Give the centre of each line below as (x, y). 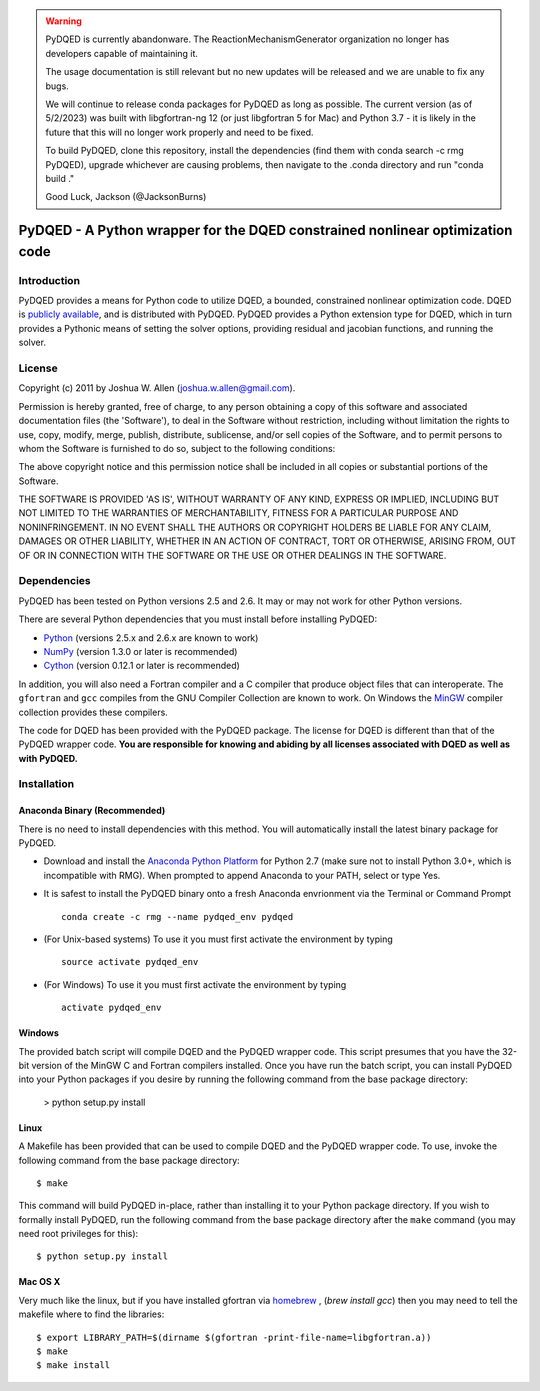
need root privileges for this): (78, 1234)
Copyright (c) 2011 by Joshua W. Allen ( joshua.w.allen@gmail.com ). (157, 388)
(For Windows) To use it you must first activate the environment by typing (195, 984)
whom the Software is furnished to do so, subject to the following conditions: (177, 448)
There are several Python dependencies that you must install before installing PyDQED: (198, 619)
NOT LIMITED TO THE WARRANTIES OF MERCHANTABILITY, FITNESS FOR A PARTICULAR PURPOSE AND (238, 513)
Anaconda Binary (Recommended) (92, 811)
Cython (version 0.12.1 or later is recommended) (141, 666)
